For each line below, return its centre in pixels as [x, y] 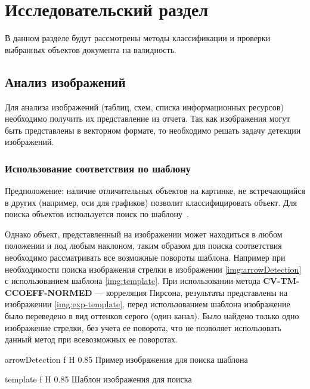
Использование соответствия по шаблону [98, 168]
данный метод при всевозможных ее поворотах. [91, 339]
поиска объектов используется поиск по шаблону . [97, 214]
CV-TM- [281, 281]
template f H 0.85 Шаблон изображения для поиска [98, 379]
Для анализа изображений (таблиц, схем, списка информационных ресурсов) [144, 106]
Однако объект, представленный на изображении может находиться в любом [144, 234]
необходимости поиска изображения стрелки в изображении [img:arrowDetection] [153, 269]
